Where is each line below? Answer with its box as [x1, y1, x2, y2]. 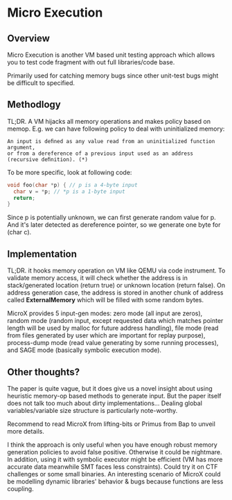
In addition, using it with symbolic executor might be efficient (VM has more [7, 455, 223, 463]
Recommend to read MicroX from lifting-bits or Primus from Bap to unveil [7, 420, 216, 428]
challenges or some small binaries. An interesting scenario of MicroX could [7, 470, 221, 478]
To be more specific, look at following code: [7, 168, 132, 176]
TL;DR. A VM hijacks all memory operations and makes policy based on [7, 117, 211, 125]
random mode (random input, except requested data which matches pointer [7, 317, 224, 325]
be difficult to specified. [7, 79, 75, 87]
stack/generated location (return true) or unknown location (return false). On [7, 281, 226, 290]
